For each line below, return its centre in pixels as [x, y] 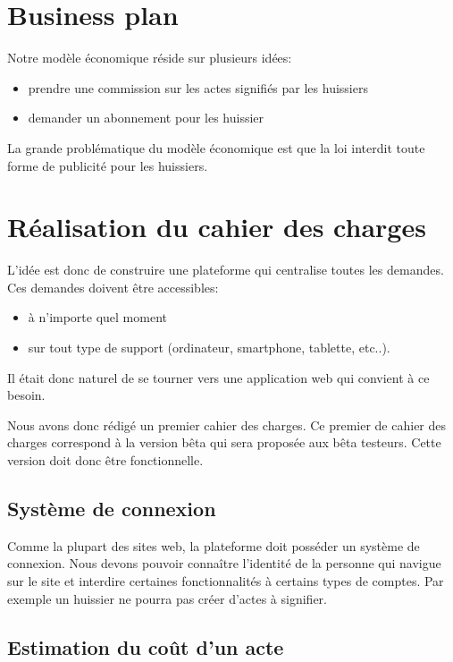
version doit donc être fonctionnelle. [105, 459]
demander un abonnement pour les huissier [146, 118]
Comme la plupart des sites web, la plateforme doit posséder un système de [214, 545]
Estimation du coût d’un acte [146, 646]
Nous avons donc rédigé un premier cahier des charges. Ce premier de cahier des [227, 424]
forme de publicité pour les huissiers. [108, 165]
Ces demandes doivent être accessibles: [113, 287]
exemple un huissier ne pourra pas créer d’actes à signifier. [167, 598]
